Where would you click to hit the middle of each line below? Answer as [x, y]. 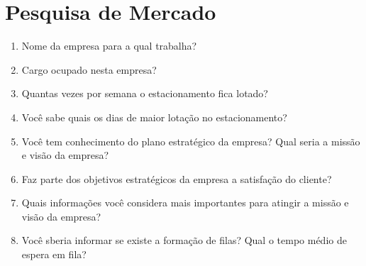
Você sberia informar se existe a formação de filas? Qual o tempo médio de [184, 240]
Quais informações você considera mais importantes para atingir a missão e [185, 203]
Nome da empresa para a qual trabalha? [109, 46]
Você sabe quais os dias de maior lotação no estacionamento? [154, 117]
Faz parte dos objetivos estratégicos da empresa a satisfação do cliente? [177, 178]
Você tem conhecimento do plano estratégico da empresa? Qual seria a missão [191, 141]
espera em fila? [54, 254]
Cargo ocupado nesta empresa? [89, 69]
